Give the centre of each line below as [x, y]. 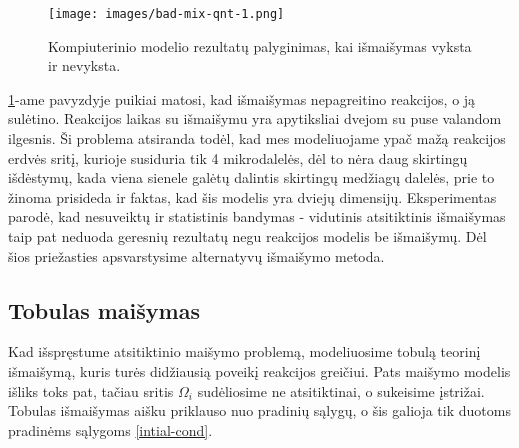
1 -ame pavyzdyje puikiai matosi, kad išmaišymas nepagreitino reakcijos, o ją [242, 98]
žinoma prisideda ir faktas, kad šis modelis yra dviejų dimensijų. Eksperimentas [252, 196]
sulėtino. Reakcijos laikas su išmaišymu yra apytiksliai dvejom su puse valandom [255, 118]
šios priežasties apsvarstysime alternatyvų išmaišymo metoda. [196, 255]
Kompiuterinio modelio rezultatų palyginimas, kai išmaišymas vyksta [260, 45]
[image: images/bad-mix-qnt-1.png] [166, 14]
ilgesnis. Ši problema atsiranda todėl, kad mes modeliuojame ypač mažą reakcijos [257, 138]
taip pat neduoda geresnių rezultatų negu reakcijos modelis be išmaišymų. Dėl [247, 236]
